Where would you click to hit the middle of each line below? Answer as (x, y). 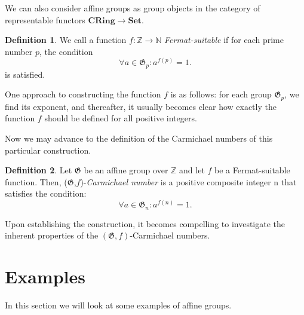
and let (192, 170)
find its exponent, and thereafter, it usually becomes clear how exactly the (141, 106)
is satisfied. (25, 74)
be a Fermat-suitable (252, 170)
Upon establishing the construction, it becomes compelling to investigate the (145, 223)
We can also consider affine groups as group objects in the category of (133, 8)
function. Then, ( (36, 181)
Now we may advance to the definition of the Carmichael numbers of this (139, 138)
